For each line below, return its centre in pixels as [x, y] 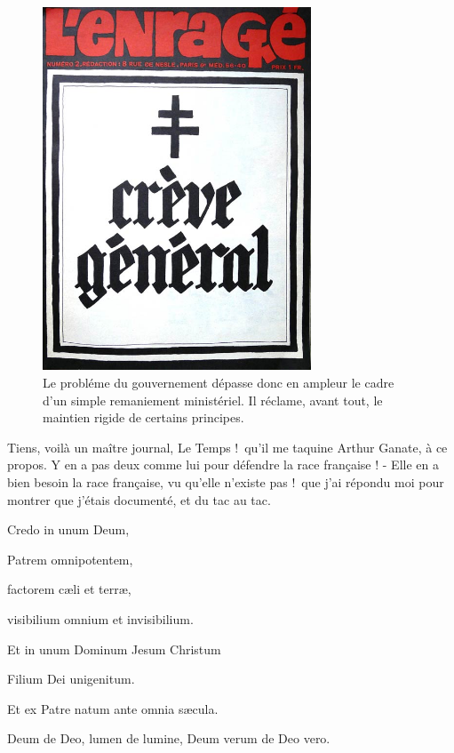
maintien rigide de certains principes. [143, 417]
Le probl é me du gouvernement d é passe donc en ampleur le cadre [219, 383]
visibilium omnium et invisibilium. [100, 618]
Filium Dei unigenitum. [71, 679]
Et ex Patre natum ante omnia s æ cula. [113, 708]
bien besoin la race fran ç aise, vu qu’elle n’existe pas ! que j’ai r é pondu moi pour [226, 482]
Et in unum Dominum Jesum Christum [114, 649]
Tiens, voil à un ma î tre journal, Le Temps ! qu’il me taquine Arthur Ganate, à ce [227, 447]
